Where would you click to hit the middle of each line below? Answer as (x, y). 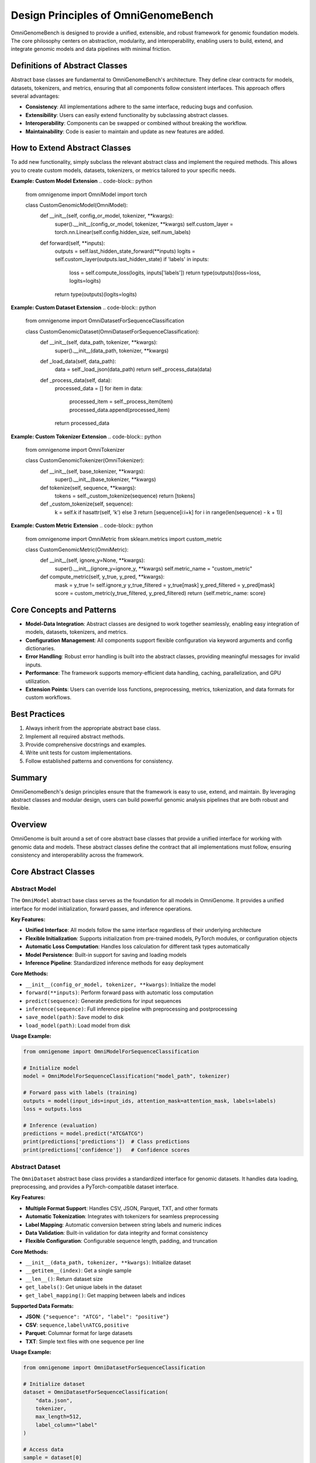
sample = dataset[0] (52, 1458)
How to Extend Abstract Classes (71, 148)
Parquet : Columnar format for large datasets (79, 1333)
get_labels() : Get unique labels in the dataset (84, 1287)
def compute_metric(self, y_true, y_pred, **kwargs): (102, 577)
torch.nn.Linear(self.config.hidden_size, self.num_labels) (123, 232)
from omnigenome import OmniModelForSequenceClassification (111, 1052)
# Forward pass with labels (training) (80, 1093)
